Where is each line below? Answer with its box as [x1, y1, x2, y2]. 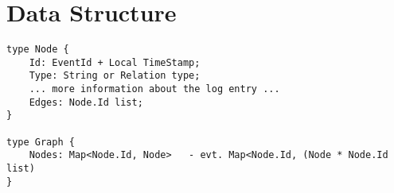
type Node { [6, 44, 69, 56]
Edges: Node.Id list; [29, 96, 143, 108]
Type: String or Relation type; [29, 70, 201, 82]
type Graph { [6, 136, 75, 148]
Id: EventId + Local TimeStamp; [29, 56, 201, 68]
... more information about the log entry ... [29, 83, 280, 95]
